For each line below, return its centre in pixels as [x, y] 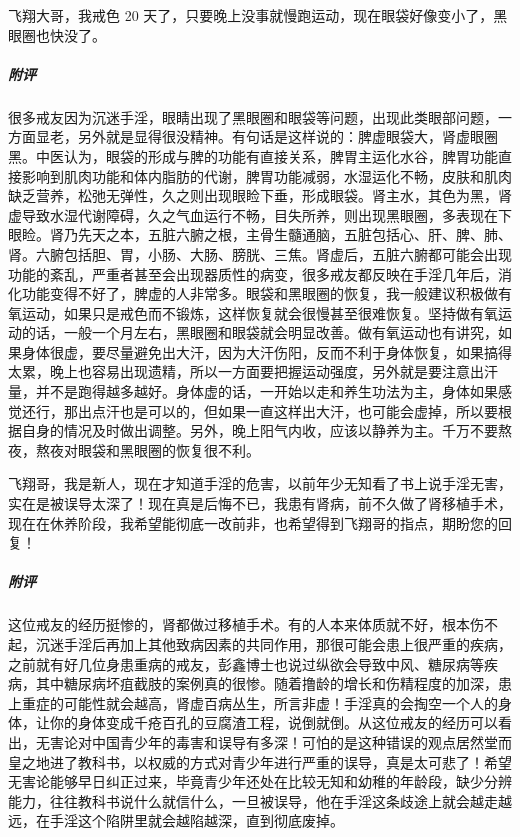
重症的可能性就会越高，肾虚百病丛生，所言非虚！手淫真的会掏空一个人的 [259, 702]
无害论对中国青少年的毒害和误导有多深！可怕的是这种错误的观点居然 [259, 741]
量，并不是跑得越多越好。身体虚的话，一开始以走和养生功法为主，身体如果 [253, 391]
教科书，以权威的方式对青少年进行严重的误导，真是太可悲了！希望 [294, 761]
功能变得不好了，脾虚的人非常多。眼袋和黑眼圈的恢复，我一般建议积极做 [259, 293]
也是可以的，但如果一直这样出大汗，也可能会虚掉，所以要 [308, 410]
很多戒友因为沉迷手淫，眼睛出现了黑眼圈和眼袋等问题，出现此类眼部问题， [253, 116]
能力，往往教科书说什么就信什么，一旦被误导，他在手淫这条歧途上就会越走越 [260, 800]
